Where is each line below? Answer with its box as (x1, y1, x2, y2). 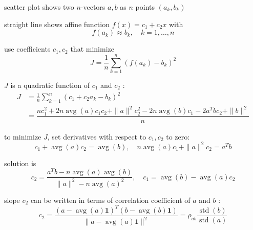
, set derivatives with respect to (47, 131, 146, 142)
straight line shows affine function (4, 18, 110, 29)
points (135, 2, 155, 12)
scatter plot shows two (4, 2, 74, 12)
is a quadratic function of (10, 79, 90, 90)
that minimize (70, 43, 114, 54)
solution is (4, 157, 36, 168)
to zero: (166, 131, 190, 142)
